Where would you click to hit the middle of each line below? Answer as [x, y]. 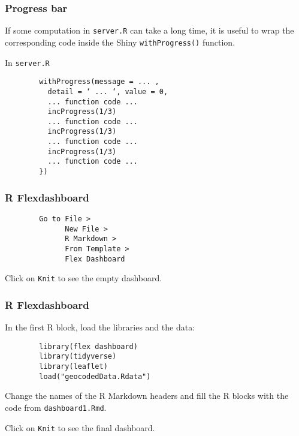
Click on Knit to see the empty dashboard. [84, 278]
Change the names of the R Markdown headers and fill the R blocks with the [147, 396]
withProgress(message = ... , [99, 82]
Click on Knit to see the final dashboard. [80, 427]
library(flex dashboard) [88, 346]
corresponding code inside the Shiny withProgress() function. [120, 42]
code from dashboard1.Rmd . [56, 407]
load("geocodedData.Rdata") [95, 376]
